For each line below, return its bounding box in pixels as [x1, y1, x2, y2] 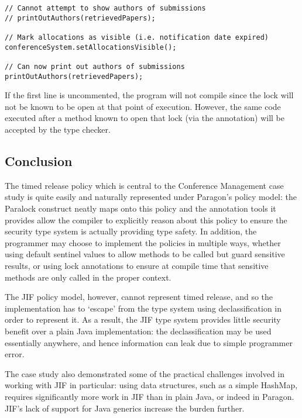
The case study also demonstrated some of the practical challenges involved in [5, 367, 285, 379]
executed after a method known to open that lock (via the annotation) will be [5, 112, 285, 124]
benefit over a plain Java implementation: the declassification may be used [5, 324, 272, 337]
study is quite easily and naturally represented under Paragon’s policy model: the [5, 191, 297, 203]
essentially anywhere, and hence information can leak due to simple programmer [5, 336, 293, 348]
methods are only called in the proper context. [5, 271, 171, 283]
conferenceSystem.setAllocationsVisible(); [5, 43, 177, 51]
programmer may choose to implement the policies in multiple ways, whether [5, 236, 281, 248]
